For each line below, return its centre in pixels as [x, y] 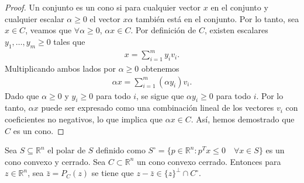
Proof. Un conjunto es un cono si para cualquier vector [103, 7]
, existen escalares [236, 30]
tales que [69, 41]
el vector [105, 18]
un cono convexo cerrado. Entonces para [209, 161]
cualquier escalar [34, 18]
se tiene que [113, 173]
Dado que [22, 95]
